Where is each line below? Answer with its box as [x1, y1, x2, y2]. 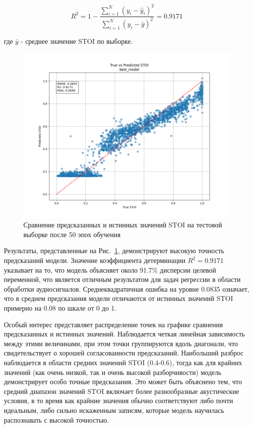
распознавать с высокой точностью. [4, 414, 109, 425]
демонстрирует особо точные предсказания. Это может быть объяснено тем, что [4, 376, 242, 387]
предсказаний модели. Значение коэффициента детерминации [4, 255, 186, 265]
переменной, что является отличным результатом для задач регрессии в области [4, 274, 241, 284]
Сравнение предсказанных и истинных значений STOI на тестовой [23, 220, 222, 230]
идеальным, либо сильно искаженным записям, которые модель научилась [4, 405, 224, 415]
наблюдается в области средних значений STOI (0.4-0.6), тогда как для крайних [4, 357, 242, 367]
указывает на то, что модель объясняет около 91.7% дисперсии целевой [4, 264, 216, 275]
